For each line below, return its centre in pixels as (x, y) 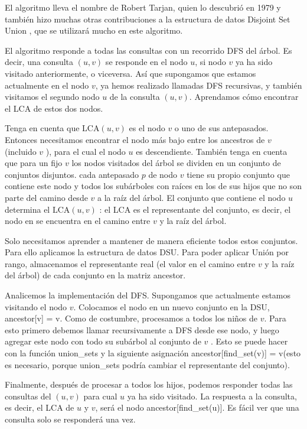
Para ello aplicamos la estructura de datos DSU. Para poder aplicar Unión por (147, 252)
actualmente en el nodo (47, 85)
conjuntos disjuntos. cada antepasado (72, 174)
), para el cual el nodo (86, 151)
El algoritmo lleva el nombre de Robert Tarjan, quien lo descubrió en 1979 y (143, 7)
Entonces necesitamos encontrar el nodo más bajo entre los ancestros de (135, 139)
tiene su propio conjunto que (238, 174)
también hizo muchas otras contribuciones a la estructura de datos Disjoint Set (148, 19)
